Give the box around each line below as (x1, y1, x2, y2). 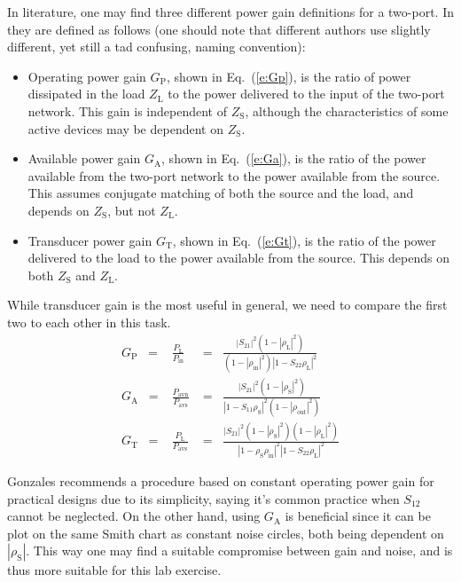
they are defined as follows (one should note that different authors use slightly (7, 20, 431, 38)
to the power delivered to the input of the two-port (168, 84, 445, 103)
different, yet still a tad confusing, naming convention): (7, 37, 306, 56)
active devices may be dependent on (27, 119, 223, 138)
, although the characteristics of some (245, 101, 449, 120)
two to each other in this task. (7, 312, 171, 331)
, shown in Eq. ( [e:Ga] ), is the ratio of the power (161, 149, 426, 168)
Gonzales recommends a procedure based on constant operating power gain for (7, 472, 434, 491)
